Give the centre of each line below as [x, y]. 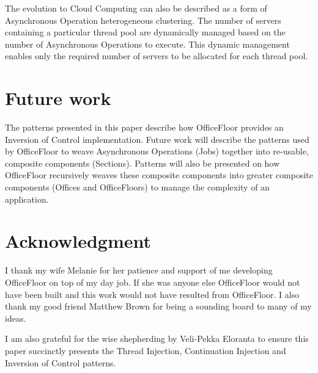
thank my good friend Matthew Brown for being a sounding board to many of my [158, 306]
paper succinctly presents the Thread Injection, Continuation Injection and [146, 350]
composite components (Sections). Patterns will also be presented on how [142, 163]
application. [27, 199]
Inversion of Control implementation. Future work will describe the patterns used [157, 139]
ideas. [16, 318]
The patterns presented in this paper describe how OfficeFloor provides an [144, 127]
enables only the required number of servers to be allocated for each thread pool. [157, 56]
